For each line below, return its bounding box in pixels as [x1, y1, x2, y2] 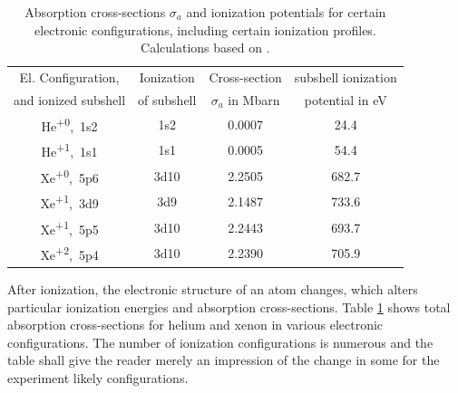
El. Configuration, [19, 68, 120, 87]
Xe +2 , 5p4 [40, 243, 99, 264]
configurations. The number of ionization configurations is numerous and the [7, 332, 434, 351]
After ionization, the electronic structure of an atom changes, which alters [7, 279, 418, 298]
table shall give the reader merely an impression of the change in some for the [7, 350, 440, 369]
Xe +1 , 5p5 [40, 216, 99, 238]
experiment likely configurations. [7, 368, 189, 387]
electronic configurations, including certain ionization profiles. [34, 20, 376, 39]
